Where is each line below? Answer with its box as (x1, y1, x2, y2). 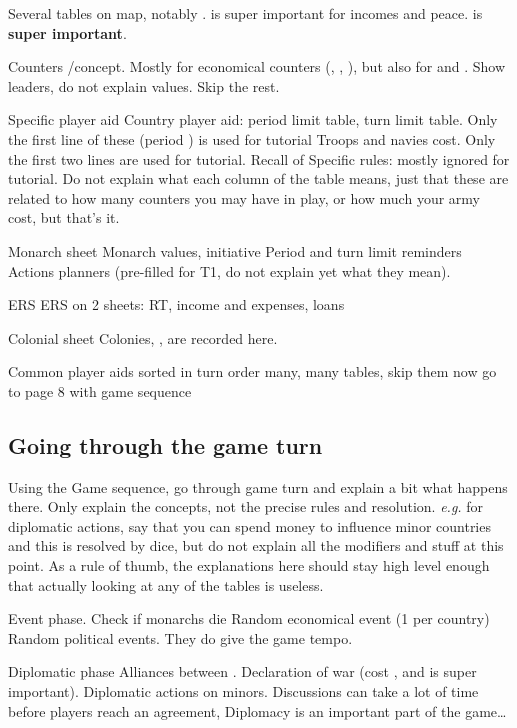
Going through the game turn (8, 429, 323, 460)
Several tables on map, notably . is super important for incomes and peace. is (8, 3, 483, 23)
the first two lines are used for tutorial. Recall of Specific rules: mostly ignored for (8, 148, 510, 169)
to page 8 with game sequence (8, 380, 192, 401)
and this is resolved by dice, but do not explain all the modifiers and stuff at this (8, 535, 504, 556)
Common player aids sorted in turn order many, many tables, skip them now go (8, 361, 497, 382)
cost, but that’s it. (8, 207, 120, 228)
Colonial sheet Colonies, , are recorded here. (8, 327, 278, 348)
